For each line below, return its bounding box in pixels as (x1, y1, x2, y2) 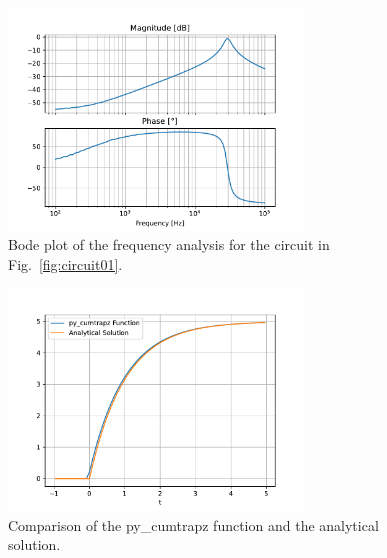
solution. (8, 534, 61, 555)
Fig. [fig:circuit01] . (8, 253, 123, 274)
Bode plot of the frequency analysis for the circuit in (8, 234, 330, 255)
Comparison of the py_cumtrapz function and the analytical (8, 514, 379, 535)
